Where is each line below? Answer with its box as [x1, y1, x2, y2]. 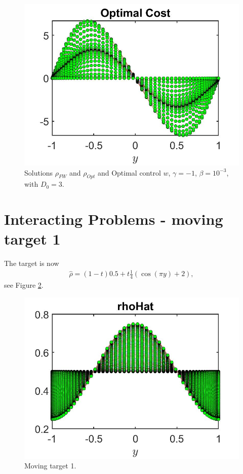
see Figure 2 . [4, 280, 44, 290]
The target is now [4, 258, 59, 268]
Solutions [24, 167, 53, 178]
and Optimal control [97, 167, 161, 178]
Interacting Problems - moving [4, 209, 223, 229]
